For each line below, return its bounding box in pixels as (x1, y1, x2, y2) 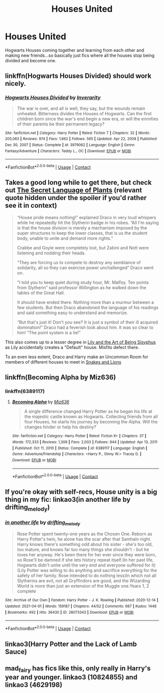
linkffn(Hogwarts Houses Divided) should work (5, 72, 152, 80)
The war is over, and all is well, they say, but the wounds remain (17, 105, 145, 111)
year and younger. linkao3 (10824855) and (5, 673, 138, 682)
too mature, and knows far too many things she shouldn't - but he (17, 546, 149, 552)
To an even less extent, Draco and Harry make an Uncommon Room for (5, 354, 149, 360)
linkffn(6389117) (5, 388, 45, 395)
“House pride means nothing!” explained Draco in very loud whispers (17, 214, 156, 220)
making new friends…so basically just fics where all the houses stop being (5, 52, 155, 58)
